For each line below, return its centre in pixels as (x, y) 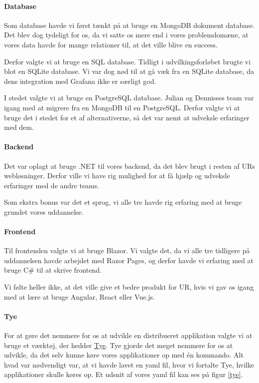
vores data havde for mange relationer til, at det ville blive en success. (111, 44)
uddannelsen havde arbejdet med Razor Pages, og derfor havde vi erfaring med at (129, 260)
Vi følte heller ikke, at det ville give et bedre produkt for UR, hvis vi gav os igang (129, 287)
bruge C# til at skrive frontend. (53, 270)
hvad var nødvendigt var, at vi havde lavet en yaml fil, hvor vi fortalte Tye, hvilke (129, 364)
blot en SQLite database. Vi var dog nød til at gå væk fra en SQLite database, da (129, 71)
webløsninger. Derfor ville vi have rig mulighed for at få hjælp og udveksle (117, 176)
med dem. (19, 127)
